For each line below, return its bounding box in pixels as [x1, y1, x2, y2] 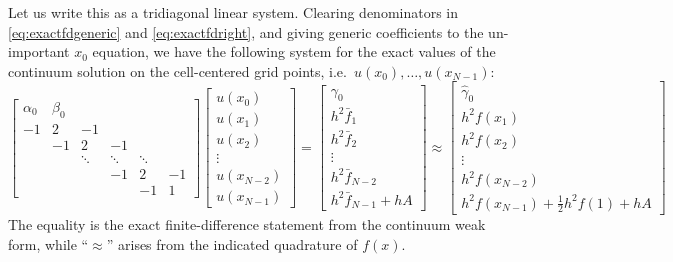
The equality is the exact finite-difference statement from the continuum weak [8, 214, 486, 235]
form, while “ [8, 234, 89, 254]
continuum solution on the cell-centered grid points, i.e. [8, 60, 347, 81]
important [8, 41, 70, 62]
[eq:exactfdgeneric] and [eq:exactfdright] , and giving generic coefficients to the [8, 21, 484, 42]
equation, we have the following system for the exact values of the [92, 41, 496, 62]
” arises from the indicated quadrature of [106, 234, 358, 254]
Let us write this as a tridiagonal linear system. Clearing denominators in [8, 2, 459, 22]
